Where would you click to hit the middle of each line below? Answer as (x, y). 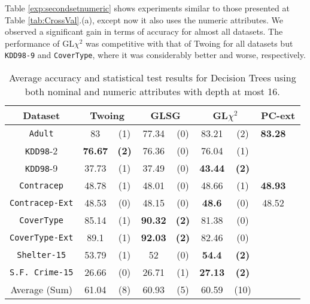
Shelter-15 (42, 255)
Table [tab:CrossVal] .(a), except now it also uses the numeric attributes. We (144, 19)
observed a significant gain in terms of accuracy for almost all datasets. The (144, 31)
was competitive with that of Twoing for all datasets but (189, 43)
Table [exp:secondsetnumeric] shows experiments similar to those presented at (147, 8)
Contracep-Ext (42, 203)
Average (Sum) (41, 290)
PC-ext (278, 115)
